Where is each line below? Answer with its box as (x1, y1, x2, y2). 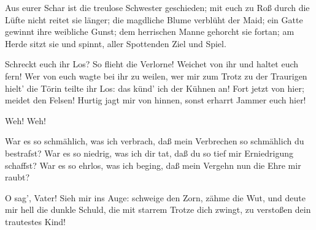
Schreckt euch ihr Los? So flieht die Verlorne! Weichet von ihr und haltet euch (5, 57, 299, 70)
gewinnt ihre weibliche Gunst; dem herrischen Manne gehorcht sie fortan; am (5, 25, 295, 38)
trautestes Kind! (5, 215, 66, 228)
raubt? (5, 171, 30, 184)
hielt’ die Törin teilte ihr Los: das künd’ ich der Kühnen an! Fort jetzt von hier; (5, 81, 304, 94)
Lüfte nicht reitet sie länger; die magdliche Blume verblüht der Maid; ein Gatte (5, 13, 303, 26)
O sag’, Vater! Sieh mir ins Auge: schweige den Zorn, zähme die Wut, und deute (5, 191, 306, 204)
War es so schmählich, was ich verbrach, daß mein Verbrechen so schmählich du (5, 135, 304, 147)
